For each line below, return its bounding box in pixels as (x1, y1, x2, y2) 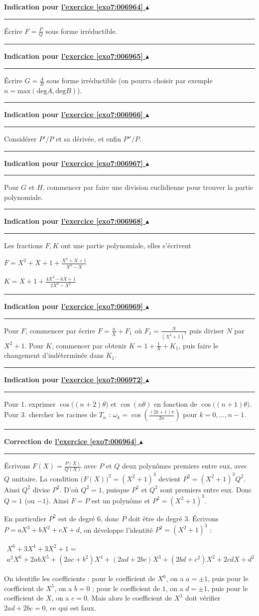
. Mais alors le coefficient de (87, 593, 172, 603)
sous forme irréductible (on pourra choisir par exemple (46, 75, 213, 86)
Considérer (4, 134, 37, 144)
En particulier (4, 513, 47, 523)
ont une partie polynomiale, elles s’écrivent (61, 240, 191, 250)
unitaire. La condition (11, 473, 79, 483)
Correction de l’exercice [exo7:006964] (4, 436, 137, 447)
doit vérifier (185, 593, 221, 603)
